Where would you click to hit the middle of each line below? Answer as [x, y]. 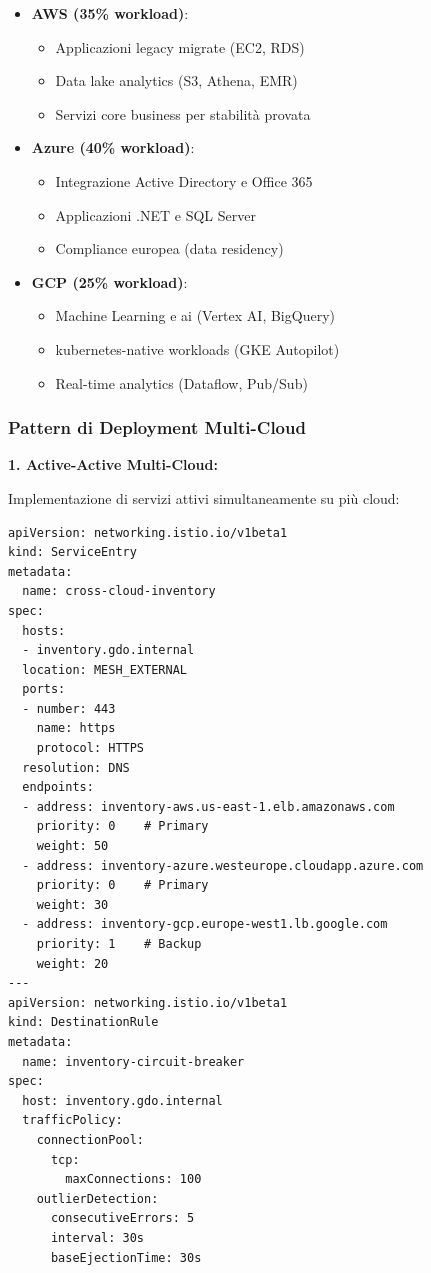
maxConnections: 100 [133, 1179]
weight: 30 [72, 904]
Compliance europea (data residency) [169, 248]
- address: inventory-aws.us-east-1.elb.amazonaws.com [208, 806]
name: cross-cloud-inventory [119, 591]
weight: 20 [72, 963]
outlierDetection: [97, 1198]
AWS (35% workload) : [110, 13]
